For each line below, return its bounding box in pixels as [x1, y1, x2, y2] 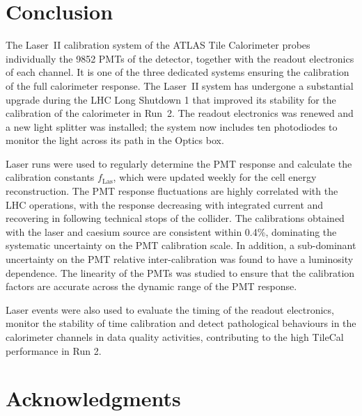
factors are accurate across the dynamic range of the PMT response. [6, 279, 297, 294]
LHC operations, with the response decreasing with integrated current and [6, 197, 324, 211]
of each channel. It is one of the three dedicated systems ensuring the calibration [6, 65, 349, 79]
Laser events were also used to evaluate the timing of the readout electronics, [6, 302, 334, 317]
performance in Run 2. [6, 343, 102, 358]
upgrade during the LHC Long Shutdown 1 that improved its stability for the [6, 92, 336, 106]
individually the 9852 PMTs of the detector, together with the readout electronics [6, 51, 354, 65]
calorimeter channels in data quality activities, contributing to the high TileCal [6, 330, 344, 344]
